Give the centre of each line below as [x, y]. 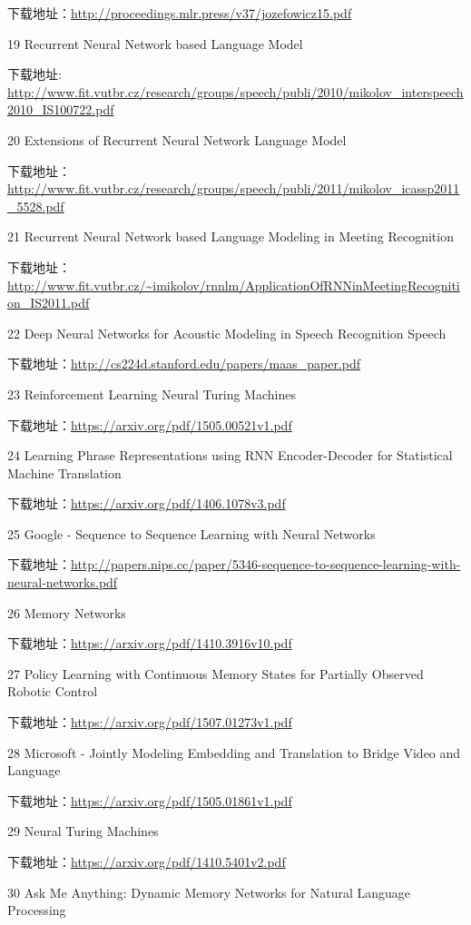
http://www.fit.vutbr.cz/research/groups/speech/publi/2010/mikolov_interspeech [235, 91]
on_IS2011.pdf [49, 303]
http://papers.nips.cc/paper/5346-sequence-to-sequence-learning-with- [266, 564]
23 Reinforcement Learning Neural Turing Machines [152, 394]
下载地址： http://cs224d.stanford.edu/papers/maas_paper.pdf [184, 364]
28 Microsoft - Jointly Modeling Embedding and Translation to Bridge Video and [234, 752]
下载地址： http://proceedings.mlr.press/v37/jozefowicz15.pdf [180, 13]
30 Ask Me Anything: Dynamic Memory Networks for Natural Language [209, 892]
